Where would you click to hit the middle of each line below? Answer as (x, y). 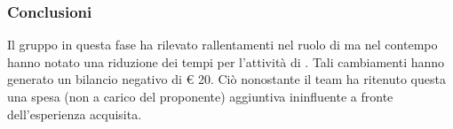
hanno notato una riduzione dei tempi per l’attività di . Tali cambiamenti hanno (226, 61)
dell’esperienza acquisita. (75, 114)
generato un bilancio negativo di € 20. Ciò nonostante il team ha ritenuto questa (226, 79)
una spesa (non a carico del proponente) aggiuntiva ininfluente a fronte (200, 96)
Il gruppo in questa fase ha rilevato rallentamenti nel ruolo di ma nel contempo (223, 45)
